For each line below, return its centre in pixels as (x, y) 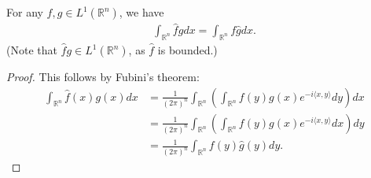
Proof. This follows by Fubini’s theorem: (103, 77)
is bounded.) (187, 50)
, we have (141, 12)
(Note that (32, 50)
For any (25, 12)
